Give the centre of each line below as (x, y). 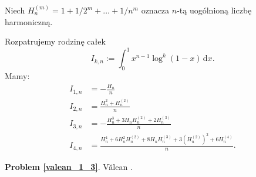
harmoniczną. (29, 21)
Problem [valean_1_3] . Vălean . (69, 166)
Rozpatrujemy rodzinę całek (55, 41)
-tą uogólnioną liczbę (214, 10)
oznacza (155, 10)
